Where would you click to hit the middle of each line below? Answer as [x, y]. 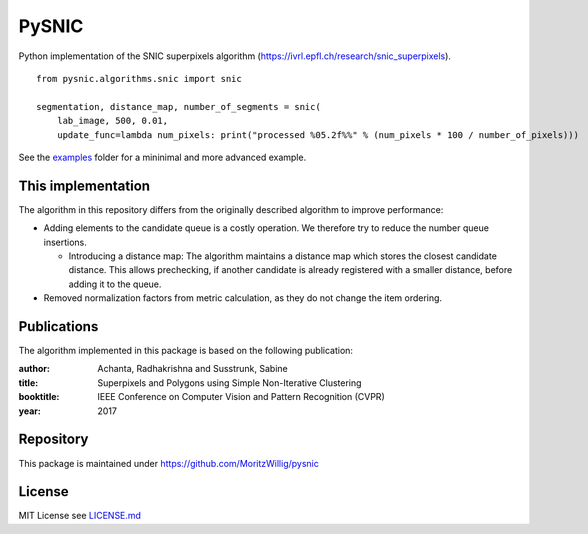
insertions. [65, 242]
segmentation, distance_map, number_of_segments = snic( [179, 106]
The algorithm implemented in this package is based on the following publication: [186, 351]
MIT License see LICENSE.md [80, 516]
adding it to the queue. [115, 284]
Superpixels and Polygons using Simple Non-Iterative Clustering [229, 382]
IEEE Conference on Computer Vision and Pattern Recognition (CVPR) [241, 397]
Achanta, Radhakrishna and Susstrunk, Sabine [193, 369]
